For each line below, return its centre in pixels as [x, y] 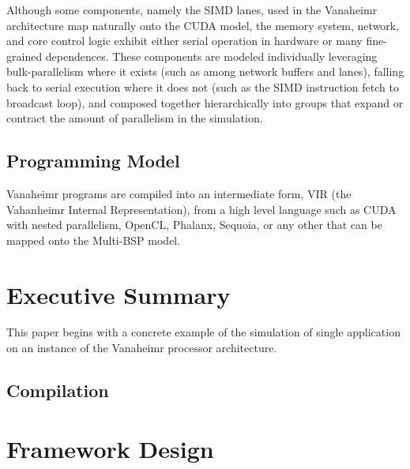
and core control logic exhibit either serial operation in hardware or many [184, 41]
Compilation [58, 390]
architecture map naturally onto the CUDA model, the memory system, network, [203, 25]
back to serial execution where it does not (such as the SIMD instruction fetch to [203, 86]
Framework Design [110, 448]
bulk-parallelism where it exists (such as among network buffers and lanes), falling [205, 71]
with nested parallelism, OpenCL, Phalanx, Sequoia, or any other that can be [194, 225]
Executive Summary [118, 294]
